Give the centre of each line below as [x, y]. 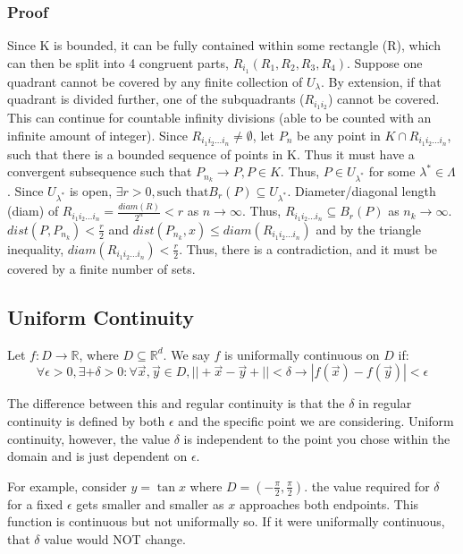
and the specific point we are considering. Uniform [316, 420]
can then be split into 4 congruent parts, [118, 62]
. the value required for [367, 486]
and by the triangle [368, 229]
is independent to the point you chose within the [317, 438]
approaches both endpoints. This [329, 503]
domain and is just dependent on [97, 456]
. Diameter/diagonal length [362, 190]
